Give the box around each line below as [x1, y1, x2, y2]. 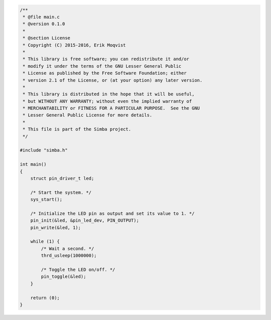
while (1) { [30, 239, 60, 244]
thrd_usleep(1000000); [41, 253, 97, 258]
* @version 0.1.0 [23, 21, 65, 27]
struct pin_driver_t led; [30, 176, 94, 181]
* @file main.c [23, 14, 60, 20]
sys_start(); [30, 197, 63, 203]
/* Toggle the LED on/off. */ [41, 267, 115, 273]
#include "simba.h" [20, 147, 68, 153]
